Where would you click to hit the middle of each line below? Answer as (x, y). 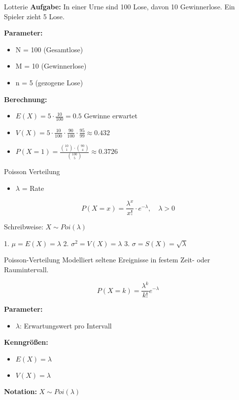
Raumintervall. (26, 269)
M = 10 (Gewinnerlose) (51, 66)
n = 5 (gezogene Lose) (49, 82)
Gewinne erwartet (111, 116)
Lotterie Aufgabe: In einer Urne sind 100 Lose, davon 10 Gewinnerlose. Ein (119, 6)
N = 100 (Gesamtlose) (49, 49)
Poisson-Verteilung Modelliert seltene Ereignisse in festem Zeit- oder (107, 260)
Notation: (20, 391)
